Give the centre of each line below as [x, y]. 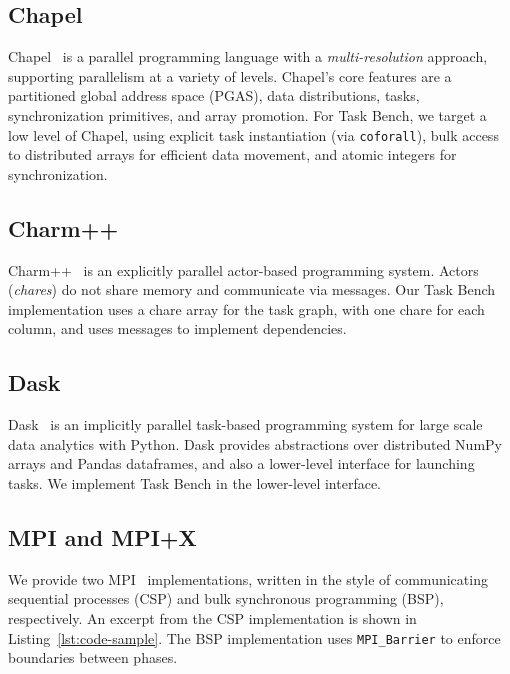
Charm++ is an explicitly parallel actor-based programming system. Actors [243, 269]
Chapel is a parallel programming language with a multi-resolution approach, [248, 56]
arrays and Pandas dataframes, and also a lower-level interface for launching [241, 463]
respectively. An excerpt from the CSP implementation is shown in [212, 617]
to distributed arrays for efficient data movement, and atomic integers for [232, 154]
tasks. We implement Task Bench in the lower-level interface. [195, 482]
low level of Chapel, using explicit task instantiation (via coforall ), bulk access [253, 134]
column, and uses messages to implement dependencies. [177, 328]
